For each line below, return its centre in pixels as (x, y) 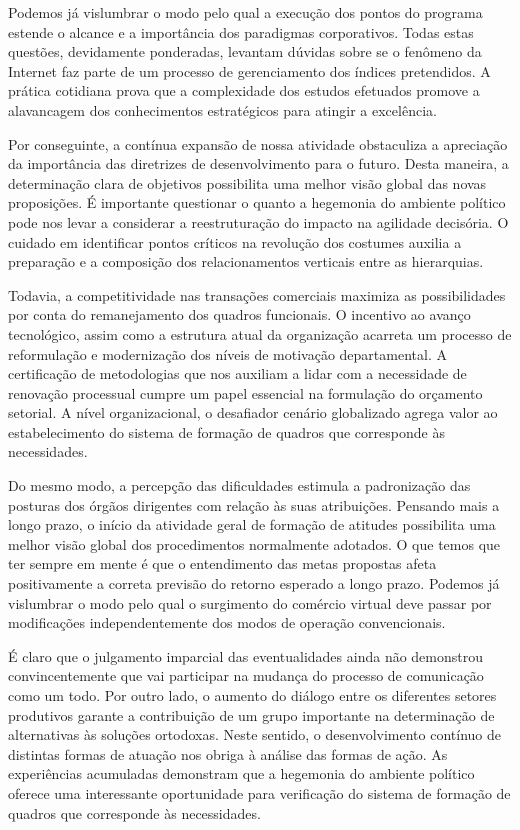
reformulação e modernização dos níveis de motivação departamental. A (227, 353)
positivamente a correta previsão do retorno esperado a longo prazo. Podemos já (254, 583)
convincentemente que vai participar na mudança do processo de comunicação (246, 675)
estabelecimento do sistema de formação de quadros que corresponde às (226, 431)
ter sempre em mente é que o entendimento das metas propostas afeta (222, 563)
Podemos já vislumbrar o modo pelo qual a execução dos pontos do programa (245, 12)
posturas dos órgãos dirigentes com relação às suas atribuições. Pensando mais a (254, 504)
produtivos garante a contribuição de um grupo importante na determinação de (251, 714)
